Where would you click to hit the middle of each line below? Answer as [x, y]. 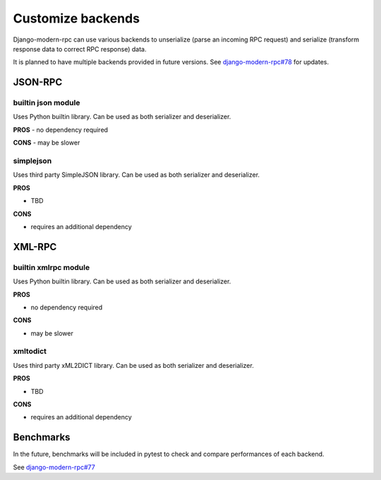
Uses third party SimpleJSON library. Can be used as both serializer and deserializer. [137, 175]
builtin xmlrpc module [52, 267]
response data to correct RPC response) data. [80, 49]
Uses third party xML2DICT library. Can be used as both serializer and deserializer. [133, 365]
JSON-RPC [38, 82]
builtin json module [47, 103]
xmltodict [30, 351]
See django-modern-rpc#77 [54, 467]
